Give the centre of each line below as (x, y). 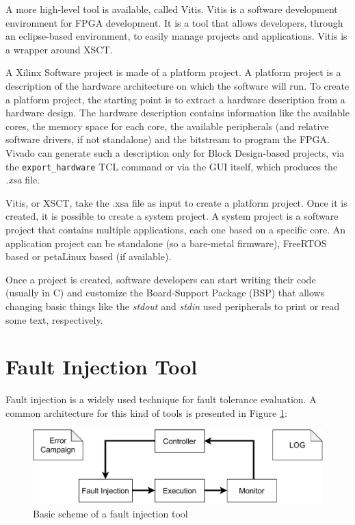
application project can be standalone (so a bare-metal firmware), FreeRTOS (166, 243)
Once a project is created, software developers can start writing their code (161, 279)
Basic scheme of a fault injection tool (110, 513)
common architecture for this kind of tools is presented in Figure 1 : (146, 412)
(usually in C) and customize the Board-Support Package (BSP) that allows (165, 293)
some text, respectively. (54, 319)
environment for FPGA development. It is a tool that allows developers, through (174, 22)
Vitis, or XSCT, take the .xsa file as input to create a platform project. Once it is (176, 202)
